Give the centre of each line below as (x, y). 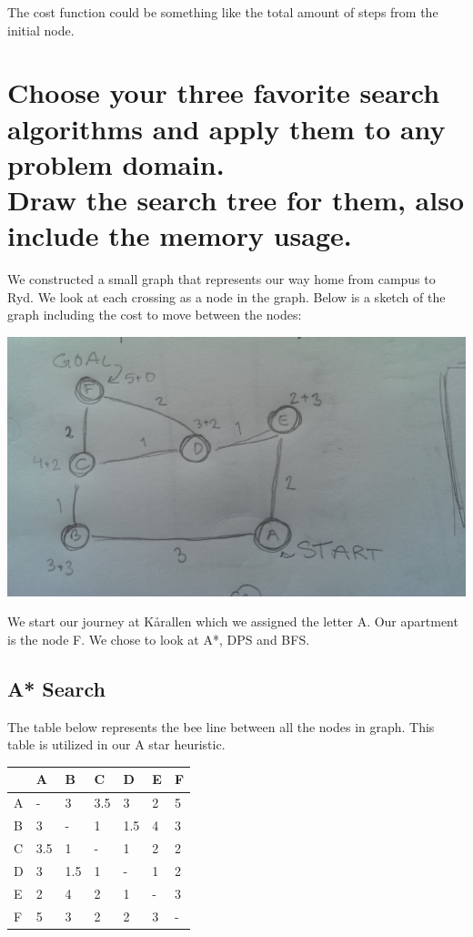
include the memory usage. (180, 235)
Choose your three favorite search (224, 92)
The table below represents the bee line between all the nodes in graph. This (221, 726)
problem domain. (116, 163)
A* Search (57, 688)
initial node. (41, 30)
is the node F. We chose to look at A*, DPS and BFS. (159, 639)
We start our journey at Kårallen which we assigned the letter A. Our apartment (233, 621)
